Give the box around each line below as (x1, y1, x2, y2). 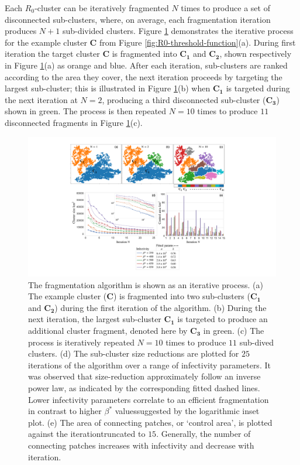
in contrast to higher (28, 405, 102, 417)
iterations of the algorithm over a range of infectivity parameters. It (28, 358, 271, 371)
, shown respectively (219, 47, 292, 60)
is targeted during (226, 82, 290, 94)
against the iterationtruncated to (28, 428, 146, 440)
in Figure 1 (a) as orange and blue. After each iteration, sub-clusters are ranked (5, 59, 288, 71)
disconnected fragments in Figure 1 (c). (5, 116, 143, 128)
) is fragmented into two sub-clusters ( (113, 290, 250, 302)
